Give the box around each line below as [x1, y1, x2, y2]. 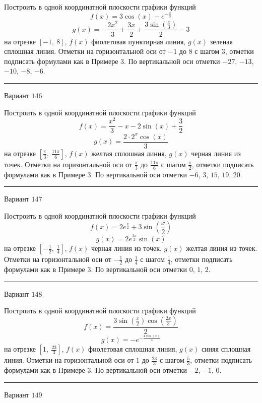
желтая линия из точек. [186, 243, 257, 253]
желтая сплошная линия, [91, 148, 167, 158]
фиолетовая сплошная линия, [88, 344, 177, 354]
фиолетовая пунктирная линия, [91, 36, 186, 46]
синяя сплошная [201, 344, 251, 354]
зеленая [210, 36, 233, 46]
